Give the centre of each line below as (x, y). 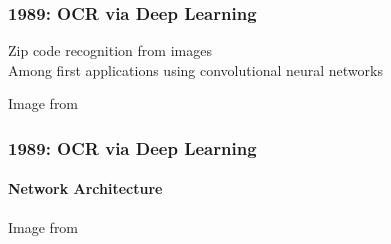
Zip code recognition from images (110, 50)
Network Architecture (85, 188)
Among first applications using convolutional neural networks (195, 69)
